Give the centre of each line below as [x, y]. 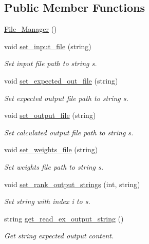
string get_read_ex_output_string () [64, 218]
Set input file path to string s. [51, 63]
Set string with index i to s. [47, 201]
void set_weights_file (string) [51, 149]
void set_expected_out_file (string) [61, 80]
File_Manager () [31, 29]
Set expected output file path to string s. [66, 98]
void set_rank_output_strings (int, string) [72, 184]
